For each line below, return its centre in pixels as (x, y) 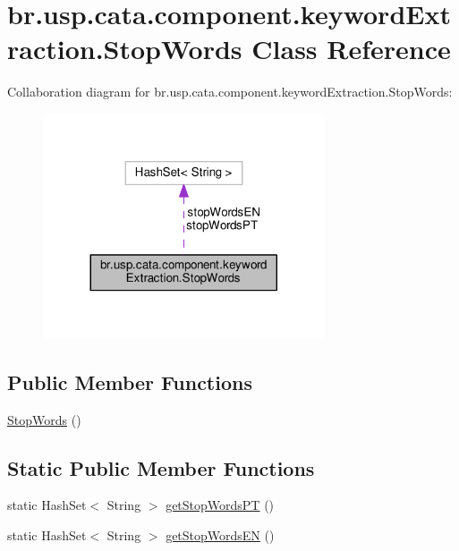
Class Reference (351, 49)
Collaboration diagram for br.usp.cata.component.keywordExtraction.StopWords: (230, 92)
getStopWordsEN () (220, 535)
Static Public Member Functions (161, 467)
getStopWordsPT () (220, 505)
